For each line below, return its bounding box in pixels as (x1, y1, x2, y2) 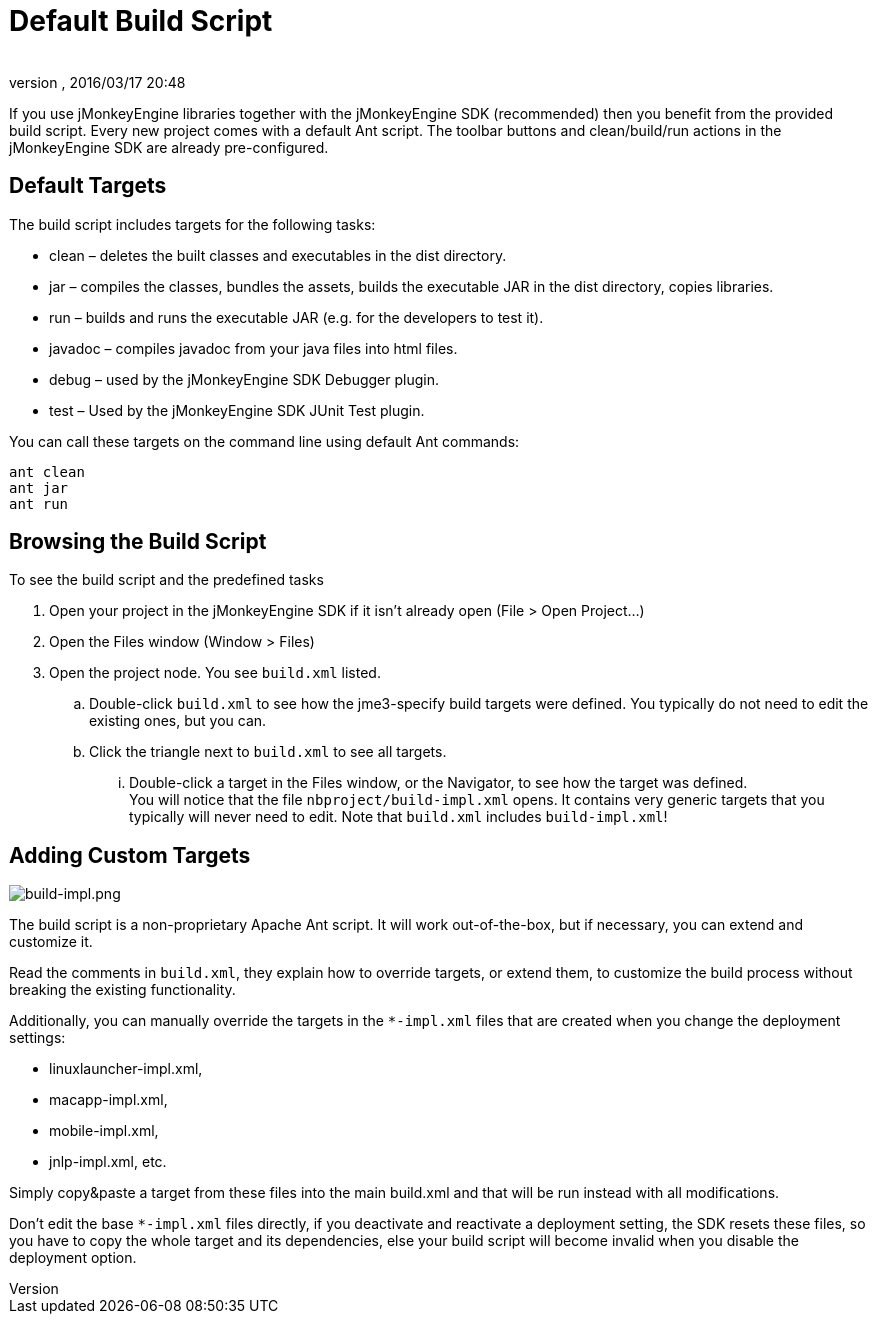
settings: (9, 1029, 66, 1047)
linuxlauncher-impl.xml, (49, 1060, 203, 1078)
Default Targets (9, 173, 167, 199)
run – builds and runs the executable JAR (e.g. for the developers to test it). (49, 308, 544, 326)
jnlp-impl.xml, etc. (49, 1153, 167, 1171)
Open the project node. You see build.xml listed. (49, 664, 381, 682)
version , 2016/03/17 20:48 (9, 73, 186, 91)
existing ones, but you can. (89, 712, 267, 730)
